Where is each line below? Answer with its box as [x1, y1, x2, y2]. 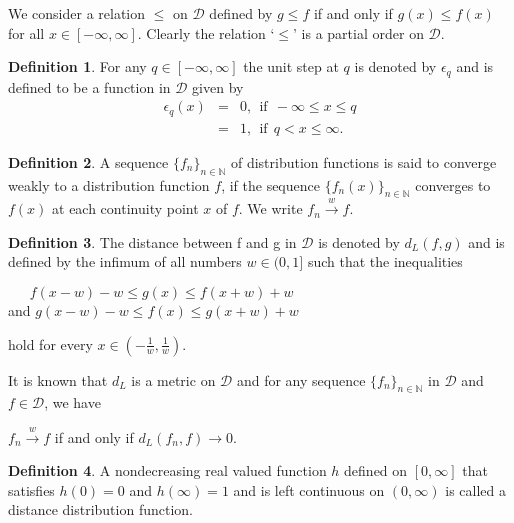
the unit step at [243, 56, 339, 77]
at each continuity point [52, 198, 199, 219]
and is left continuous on [233, 479, 385, 500]
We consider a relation [8, 3, 146, 23]
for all [8, 22, 45, 43]
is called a [445, 479, 506, 500]
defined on [344, 460, 408, 481]
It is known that [8, 369, 108, 390]
